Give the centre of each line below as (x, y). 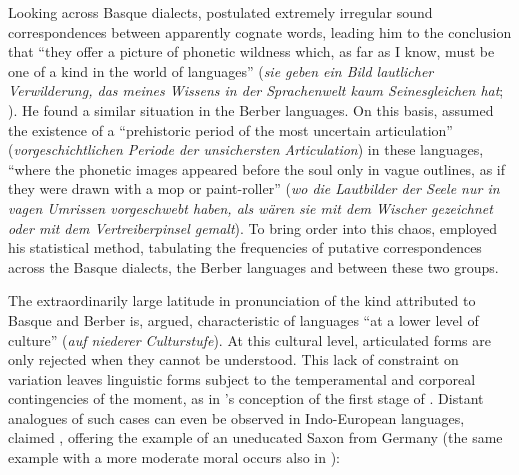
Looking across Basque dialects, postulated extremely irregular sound (220, 12)
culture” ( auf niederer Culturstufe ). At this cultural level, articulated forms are (249, 339)
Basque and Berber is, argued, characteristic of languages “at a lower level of (243, 319)
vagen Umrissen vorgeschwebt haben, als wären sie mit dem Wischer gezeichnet (250, 207)
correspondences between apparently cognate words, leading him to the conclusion (260, 31)
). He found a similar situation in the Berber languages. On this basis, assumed (251, 109)
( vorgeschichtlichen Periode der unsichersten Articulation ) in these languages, (246, 149)
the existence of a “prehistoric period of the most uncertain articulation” (230, 129)
